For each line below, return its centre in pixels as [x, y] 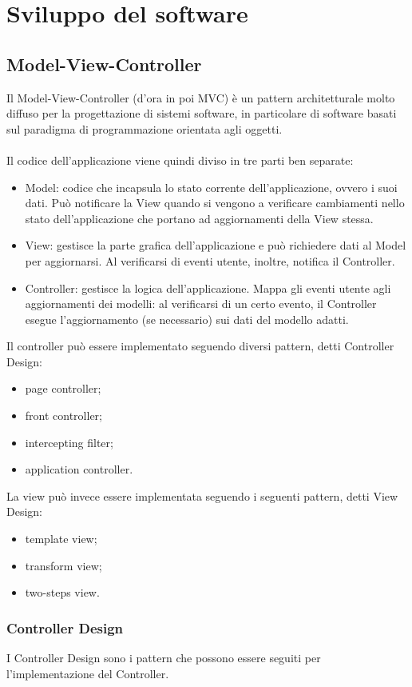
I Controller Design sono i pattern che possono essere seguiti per [164, 658]
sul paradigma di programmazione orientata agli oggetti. [145, 128]
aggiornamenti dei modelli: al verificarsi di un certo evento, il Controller [201, 304]
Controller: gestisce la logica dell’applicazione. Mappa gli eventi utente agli [208, 288]
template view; [61, 539]
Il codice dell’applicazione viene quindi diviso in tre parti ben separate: [180, 160]
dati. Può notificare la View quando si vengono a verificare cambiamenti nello [215, 203]
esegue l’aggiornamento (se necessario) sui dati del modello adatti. [187, 319]
